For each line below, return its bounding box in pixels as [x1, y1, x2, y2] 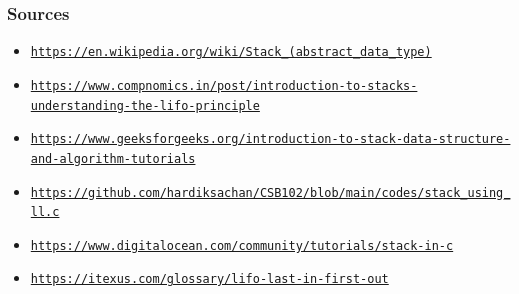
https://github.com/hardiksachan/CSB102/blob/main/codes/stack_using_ [30, 185, 511, 200]
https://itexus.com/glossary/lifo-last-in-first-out [30, 272, 389, 287]
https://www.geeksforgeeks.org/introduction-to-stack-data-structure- [30, 132, 511, 147]
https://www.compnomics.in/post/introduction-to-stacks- [30, 78, 418, 93]
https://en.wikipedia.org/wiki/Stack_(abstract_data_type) [30, 45, 432, 60]
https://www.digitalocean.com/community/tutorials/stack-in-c [30, 238, 454, 253]
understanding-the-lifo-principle [30, 98, 260, 113]
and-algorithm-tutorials [30, 151, 196, 166]
